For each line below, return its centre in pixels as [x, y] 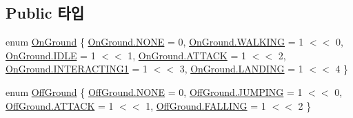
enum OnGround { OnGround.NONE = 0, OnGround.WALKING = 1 [155, 42]
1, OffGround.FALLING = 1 [206, 105]
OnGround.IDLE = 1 [51, 55]
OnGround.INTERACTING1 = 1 [77, 69]
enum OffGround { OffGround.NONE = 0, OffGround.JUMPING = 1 [154, 91]
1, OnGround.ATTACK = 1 [187, 55]
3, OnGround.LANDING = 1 [241, 69]
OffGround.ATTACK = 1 [60, 105]
